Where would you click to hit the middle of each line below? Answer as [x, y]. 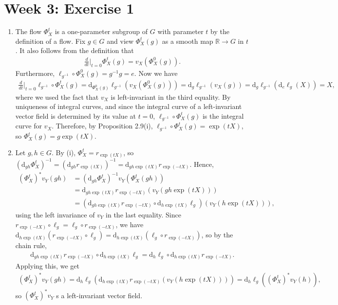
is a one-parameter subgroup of [101, 31]
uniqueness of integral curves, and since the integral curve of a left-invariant [129, 106]
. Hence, [202, 164]
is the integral [223, 116]
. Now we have [156, 73]
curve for [28, 126]
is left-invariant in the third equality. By [171, 97]
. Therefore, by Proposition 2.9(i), [102, 126]
